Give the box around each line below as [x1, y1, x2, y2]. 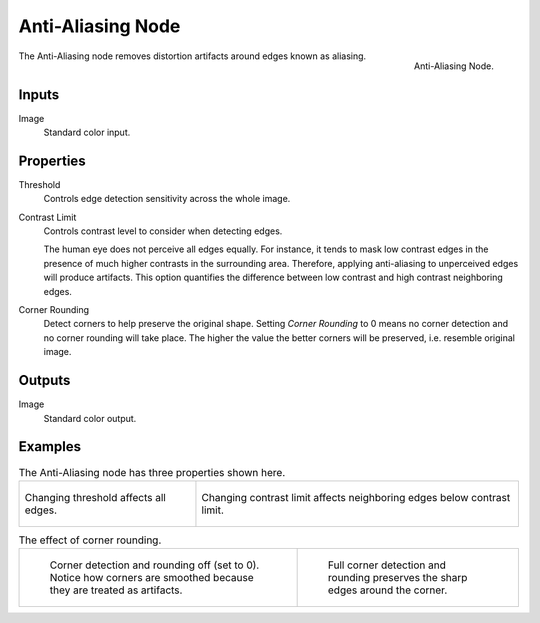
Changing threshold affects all [24, 490, 167, 504]
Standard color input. [43, 126, 131, 139]
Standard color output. [43, 412, 137, 424]
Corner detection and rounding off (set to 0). [49, 558, 260, 572]
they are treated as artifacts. [49, 583, 183, 597]
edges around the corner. [327, 583, 448, 597]
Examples [18, 438, 82, 455]
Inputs [18, 86, 60, 103]
